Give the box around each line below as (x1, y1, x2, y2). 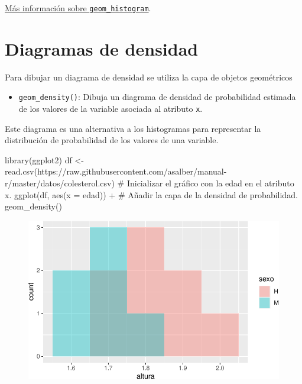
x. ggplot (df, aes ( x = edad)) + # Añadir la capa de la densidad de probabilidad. (5, 188, 298, 201)
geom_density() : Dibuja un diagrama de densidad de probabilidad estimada (18, 91, 296, 103)
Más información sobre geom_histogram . (5, 2, 151, 14)
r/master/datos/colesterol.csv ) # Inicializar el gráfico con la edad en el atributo (5, 177, 294, 189)
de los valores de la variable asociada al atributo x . (18, 102, 203, 115)
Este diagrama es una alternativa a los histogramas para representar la (5, 122, 261, 134)
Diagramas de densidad (5, 36, 199, 60)
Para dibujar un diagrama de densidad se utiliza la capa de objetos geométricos (5, 70, 293, 83)
